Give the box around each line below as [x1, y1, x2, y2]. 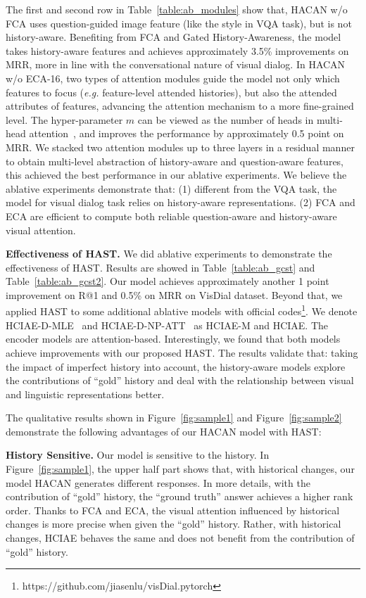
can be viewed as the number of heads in [137, 112, 314, 127]
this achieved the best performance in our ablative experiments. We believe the [6, 167, 347, 182]
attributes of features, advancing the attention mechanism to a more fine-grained [6, 98, 354, 113]
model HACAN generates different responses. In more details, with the [6, 475, 310, 490]
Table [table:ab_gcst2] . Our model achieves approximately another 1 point [6, 274, 329, 288]
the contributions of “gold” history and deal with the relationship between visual [6, 373, 354, 388]
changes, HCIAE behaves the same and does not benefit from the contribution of [6, 530, 355, 545]
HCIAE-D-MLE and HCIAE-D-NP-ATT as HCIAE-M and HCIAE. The [6, 317, 328, 332]
